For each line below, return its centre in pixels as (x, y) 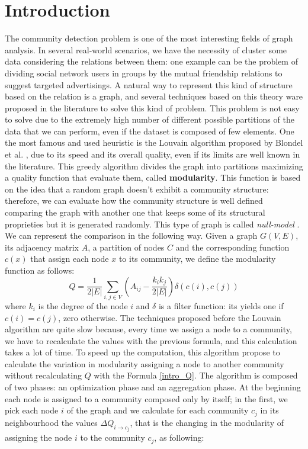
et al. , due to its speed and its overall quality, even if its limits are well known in (153, 154)
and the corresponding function (232, 247)
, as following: (179, 437)
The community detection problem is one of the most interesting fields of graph (149, 38)
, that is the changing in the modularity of (207, 422)
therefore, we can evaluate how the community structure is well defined (134, 201)
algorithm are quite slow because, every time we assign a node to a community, (148, 329)
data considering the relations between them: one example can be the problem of (151, 61)
